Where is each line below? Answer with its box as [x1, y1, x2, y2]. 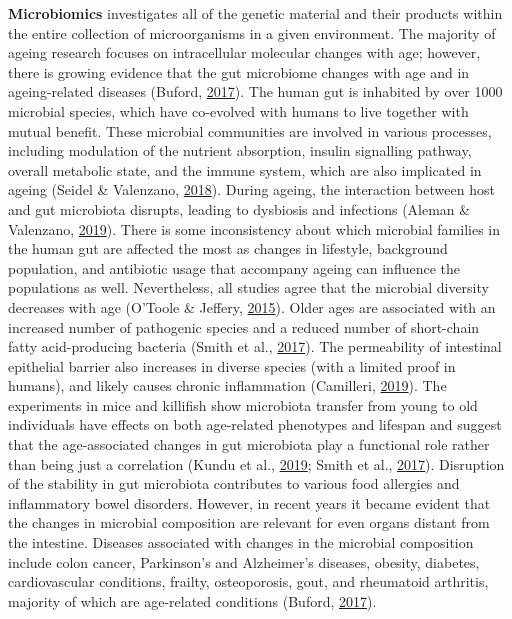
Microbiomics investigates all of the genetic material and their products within [8, 3, 503, 23]
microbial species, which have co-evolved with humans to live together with [8, 100, 469, 121]
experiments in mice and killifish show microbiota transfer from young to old [8, 394, 478, 415]
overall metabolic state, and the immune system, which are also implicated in [8, 159, 482, 180]
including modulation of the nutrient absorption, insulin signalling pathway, [8, 140, 472, 161]
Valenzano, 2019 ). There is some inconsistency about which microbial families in [8, 218, 501, 239]
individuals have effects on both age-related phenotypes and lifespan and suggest [8, 414, 502, 435]
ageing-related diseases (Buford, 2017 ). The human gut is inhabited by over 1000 [8, 81, 503, 102]
